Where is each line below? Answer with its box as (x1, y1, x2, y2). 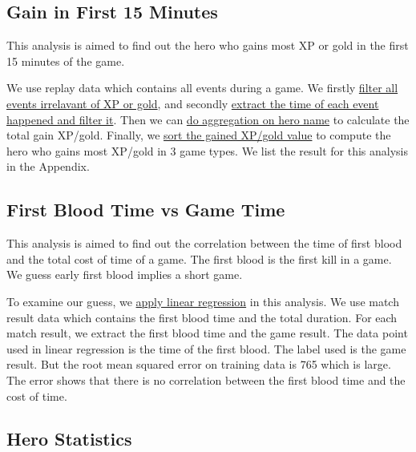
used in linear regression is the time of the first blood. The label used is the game (6, 340, 406, 357)
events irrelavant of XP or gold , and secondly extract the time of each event (6, 95, 379, 111)
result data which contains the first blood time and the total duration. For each (6, 309, 398, 325)
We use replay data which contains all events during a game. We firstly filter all (6, 79, 398, 96)
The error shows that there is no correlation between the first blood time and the (6, 371, 406, 388)
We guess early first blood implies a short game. (6, 266, 243, 283)
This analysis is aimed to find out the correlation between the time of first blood (6, 235, 402, 252)
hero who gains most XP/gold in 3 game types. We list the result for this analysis (6, 142, 409, 159)
